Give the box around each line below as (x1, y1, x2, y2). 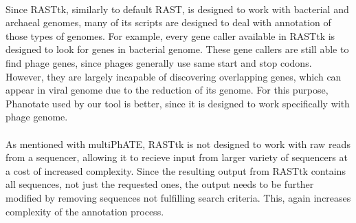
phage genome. (5, 109, 68, 124)
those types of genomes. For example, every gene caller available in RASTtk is (5, 28, 335, 43)
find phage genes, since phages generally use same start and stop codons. (5, 55, 312, 70)
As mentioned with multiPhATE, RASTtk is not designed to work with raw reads (5, 136, 351, 151)
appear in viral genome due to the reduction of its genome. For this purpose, (5, 83, 329, 97)
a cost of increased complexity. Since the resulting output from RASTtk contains (5, 163, 346, 178)
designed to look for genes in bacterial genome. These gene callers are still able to (5, 42, 349, 56)
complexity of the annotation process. (5, 204, 164, 218)
